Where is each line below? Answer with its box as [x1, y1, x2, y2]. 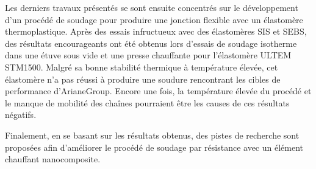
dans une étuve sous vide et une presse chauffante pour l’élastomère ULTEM [5, 49, 292, 61]
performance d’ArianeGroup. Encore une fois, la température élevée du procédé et [5, 84, 312, 97]
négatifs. [5, 108, 37, 121]
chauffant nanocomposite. [5, 153, 101, 165]
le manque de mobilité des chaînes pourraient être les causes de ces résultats [5, 96, 290, 109]
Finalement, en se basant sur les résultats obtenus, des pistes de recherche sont [5, 128, 300, 141]
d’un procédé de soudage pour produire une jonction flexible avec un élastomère [5, 13, 303, 26]
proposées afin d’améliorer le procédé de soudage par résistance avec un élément [5, 140, 304, 153]
